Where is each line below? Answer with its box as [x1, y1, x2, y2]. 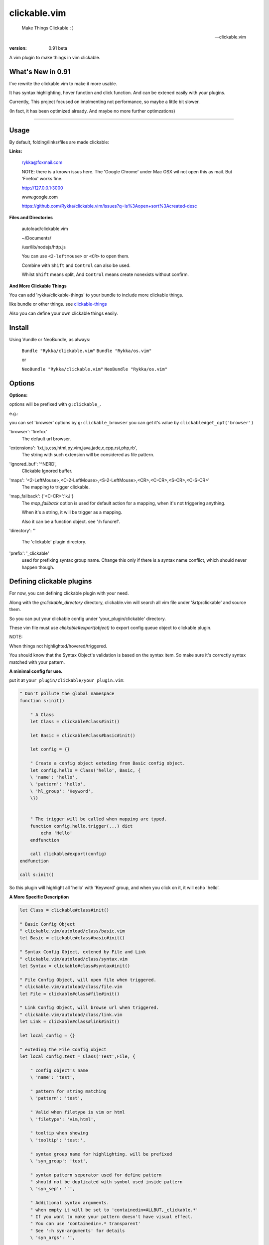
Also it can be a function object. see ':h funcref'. [21, 518, 121, 524]
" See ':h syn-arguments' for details [30, 1228, 125, 1234]
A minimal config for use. [9, 668, 63, 674]
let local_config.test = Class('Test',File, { [19, 1054, 135, 1059]
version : [9, 45, 27, 51]
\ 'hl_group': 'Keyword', [30, 788, 94, 794]
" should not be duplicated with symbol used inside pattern [30, 1179, 183, 1185]
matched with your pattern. [9, 659, 65, 665]
